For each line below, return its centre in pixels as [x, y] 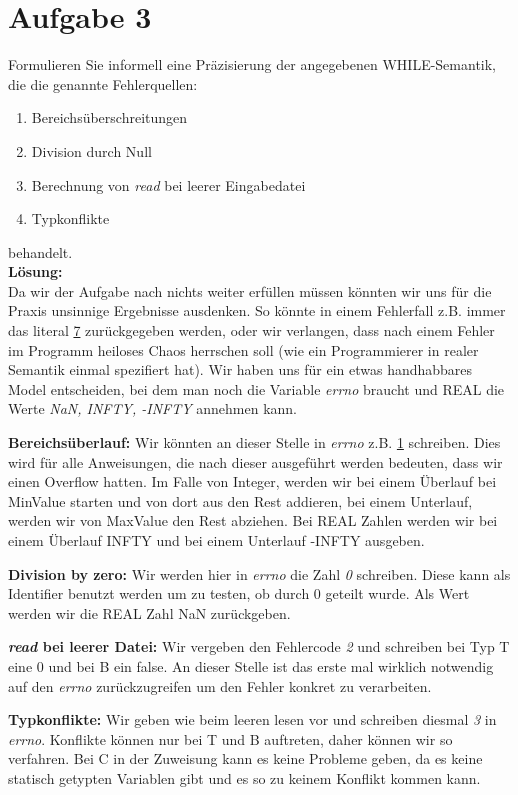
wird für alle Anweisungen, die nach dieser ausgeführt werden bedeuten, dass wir [255, 461]
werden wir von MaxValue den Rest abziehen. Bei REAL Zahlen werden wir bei [253, 520]
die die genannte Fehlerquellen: [103, 83]
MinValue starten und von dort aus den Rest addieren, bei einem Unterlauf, [240, 500]
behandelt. [40, 251]
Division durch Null [91, 150]
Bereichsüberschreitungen [109, 117]
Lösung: [35, 271]
